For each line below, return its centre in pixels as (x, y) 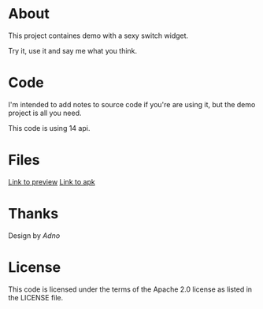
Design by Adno (34, 235)
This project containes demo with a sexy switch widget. (98, 35)
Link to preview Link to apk (52, 181)
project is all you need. (45, 113)
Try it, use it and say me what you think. (73, 50)
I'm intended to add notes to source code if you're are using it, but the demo (132, 104)
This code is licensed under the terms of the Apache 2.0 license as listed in (130, 289)
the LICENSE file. (36, 297)
